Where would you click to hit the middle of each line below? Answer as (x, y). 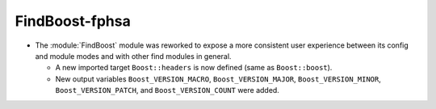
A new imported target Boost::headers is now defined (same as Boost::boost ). (194, 68)
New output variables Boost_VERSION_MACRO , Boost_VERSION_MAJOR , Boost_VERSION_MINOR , (218, 79)
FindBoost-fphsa (73, 21)
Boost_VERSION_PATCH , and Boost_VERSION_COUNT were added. (168, 90)
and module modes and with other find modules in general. (133, 56)
